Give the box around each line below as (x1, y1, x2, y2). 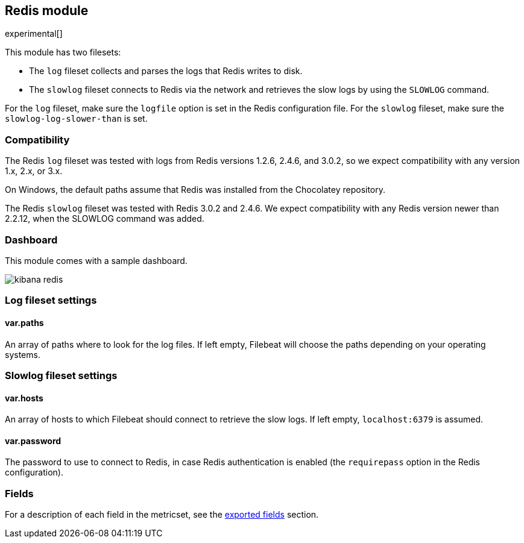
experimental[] (5, 28, 63, 39)
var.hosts (5, 392, 43, 403)
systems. (5, 349, 40, 360)
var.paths (5, 317, 44, 328)
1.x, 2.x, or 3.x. (5, 166, 63, 177)
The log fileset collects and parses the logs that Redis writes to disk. (29, 66, 303, 77)
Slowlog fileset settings (5, 369, 118, 381)
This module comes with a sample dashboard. (5, 255, 188, 266)
